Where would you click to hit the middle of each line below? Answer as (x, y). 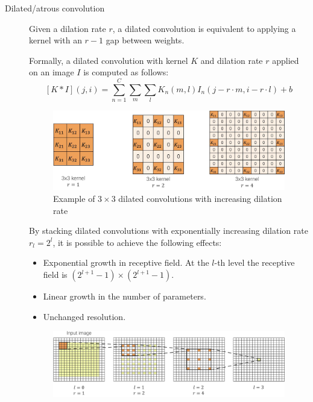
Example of (74, 199)
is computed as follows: (126, 72)
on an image (52, 72)
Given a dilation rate (68, 28)
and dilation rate (232, 60)
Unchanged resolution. (84, 316)
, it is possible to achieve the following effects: (137, 242)
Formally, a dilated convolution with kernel (109, 60)
